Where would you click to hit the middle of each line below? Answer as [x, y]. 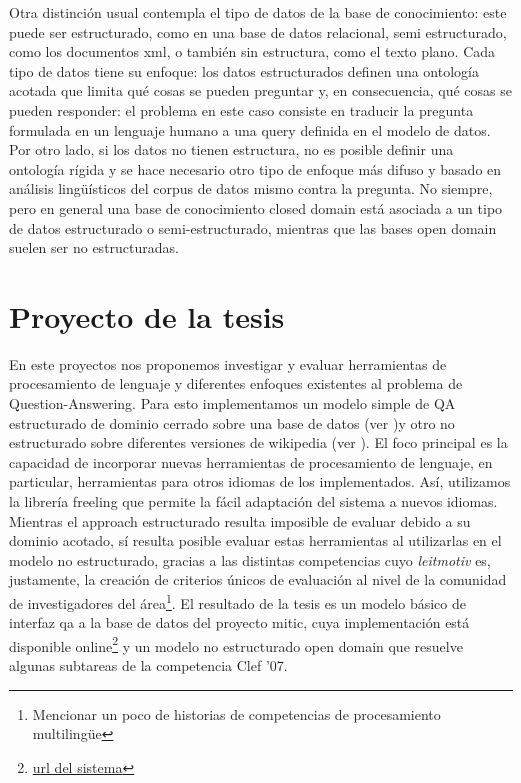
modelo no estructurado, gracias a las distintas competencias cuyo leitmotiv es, [250, 559]
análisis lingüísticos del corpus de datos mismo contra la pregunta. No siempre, [251, 188]
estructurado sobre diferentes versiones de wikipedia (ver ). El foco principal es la [258, 442]
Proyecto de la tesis [147, 315]
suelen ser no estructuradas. [94, 247]
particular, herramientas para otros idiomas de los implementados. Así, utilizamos [260, 481]
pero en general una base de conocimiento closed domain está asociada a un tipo [256, 207]
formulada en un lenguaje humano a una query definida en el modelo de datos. [250, 129]
